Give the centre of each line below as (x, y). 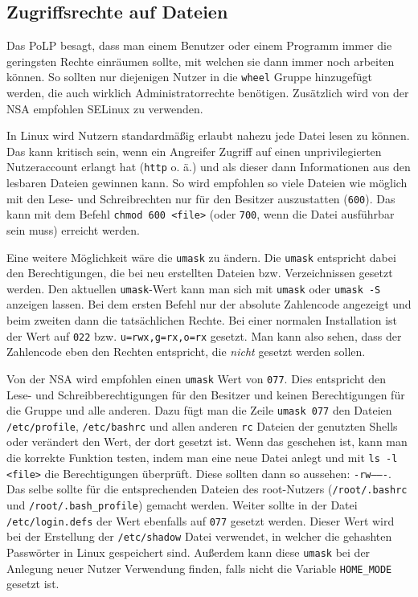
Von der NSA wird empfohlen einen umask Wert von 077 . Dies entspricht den (196, 378)
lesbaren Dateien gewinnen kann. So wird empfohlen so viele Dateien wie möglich (207, 183)
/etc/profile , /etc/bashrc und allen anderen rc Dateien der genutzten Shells (202, 425)
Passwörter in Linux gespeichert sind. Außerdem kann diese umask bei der (189, 552)
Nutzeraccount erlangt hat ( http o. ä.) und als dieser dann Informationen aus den (209, 167)
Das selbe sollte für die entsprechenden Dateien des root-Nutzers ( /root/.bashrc (207, 489)
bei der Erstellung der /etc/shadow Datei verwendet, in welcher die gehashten (199, 536)
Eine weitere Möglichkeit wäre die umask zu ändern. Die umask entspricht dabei (201, 257)
